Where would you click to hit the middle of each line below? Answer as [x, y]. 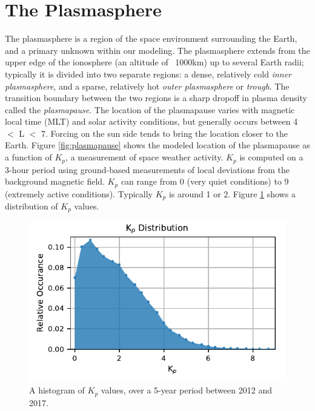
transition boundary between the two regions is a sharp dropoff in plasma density [156, 98]
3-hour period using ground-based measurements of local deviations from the [147, 169]
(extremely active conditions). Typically [79, 193]
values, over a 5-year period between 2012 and [186, 390]
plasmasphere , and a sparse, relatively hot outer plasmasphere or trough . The [147, 86]
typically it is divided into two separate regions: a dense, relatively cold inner [148, 74]
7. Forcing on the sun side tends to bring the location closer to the [165, 133]
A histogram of [57, 390]
